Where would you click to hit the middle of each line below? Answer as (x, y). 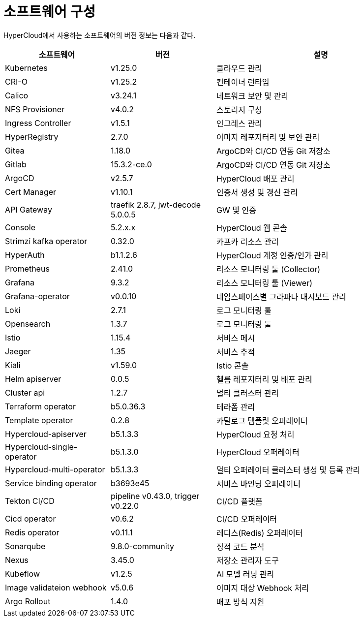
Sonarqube (25, 546)
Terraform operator (40, 406)
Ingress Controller (38, 123)
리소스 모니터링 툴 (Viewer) (265, 283)
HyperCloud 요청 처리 (256, 434)
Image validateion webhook (56, 587)
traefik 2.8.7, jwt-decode (156, 204)
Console (20, 227)
